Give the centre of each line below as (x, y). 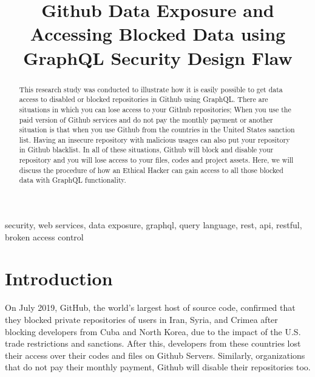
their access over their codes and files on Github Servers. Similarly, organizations (155, 355)
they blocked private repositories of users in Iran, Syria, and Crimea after (141, 320)
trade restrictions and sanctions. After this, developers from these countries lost (153, 343)
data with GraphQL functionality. (73, 180)
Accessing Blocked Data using (158, 34)
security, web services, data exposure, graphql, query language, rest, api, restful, (154, 225)
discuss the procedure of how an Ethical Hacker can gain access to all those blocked (151, 170)
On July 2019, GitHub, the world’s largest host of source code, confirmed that (150, 307)
